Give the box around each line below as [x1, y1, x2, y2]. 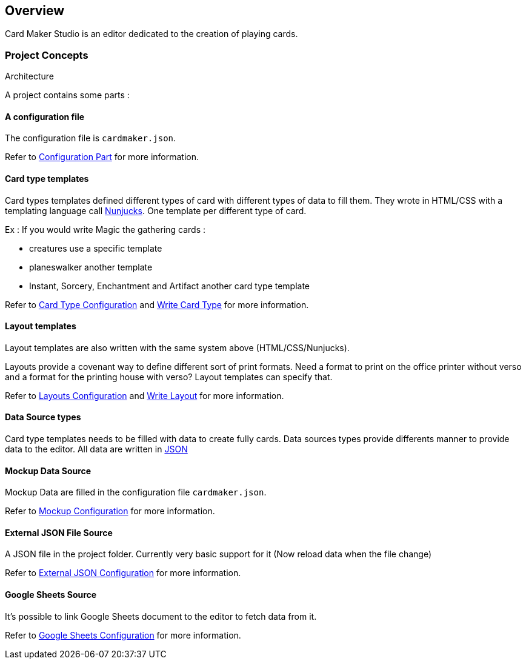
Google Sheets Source [5, 589, 97, 600]
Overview [5, 3, 65, 18]
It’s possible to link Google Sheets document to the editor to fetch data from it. [5, 611, 317, 622]
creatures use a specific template [29, 243, 162, 253]
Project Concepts [5, 49, 88, 61]
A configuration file [5, 111, 85, 122]
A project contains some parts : [5, 90, 130, 101]
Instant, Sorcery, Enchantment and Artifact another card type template [29, 280, 310, 291]
